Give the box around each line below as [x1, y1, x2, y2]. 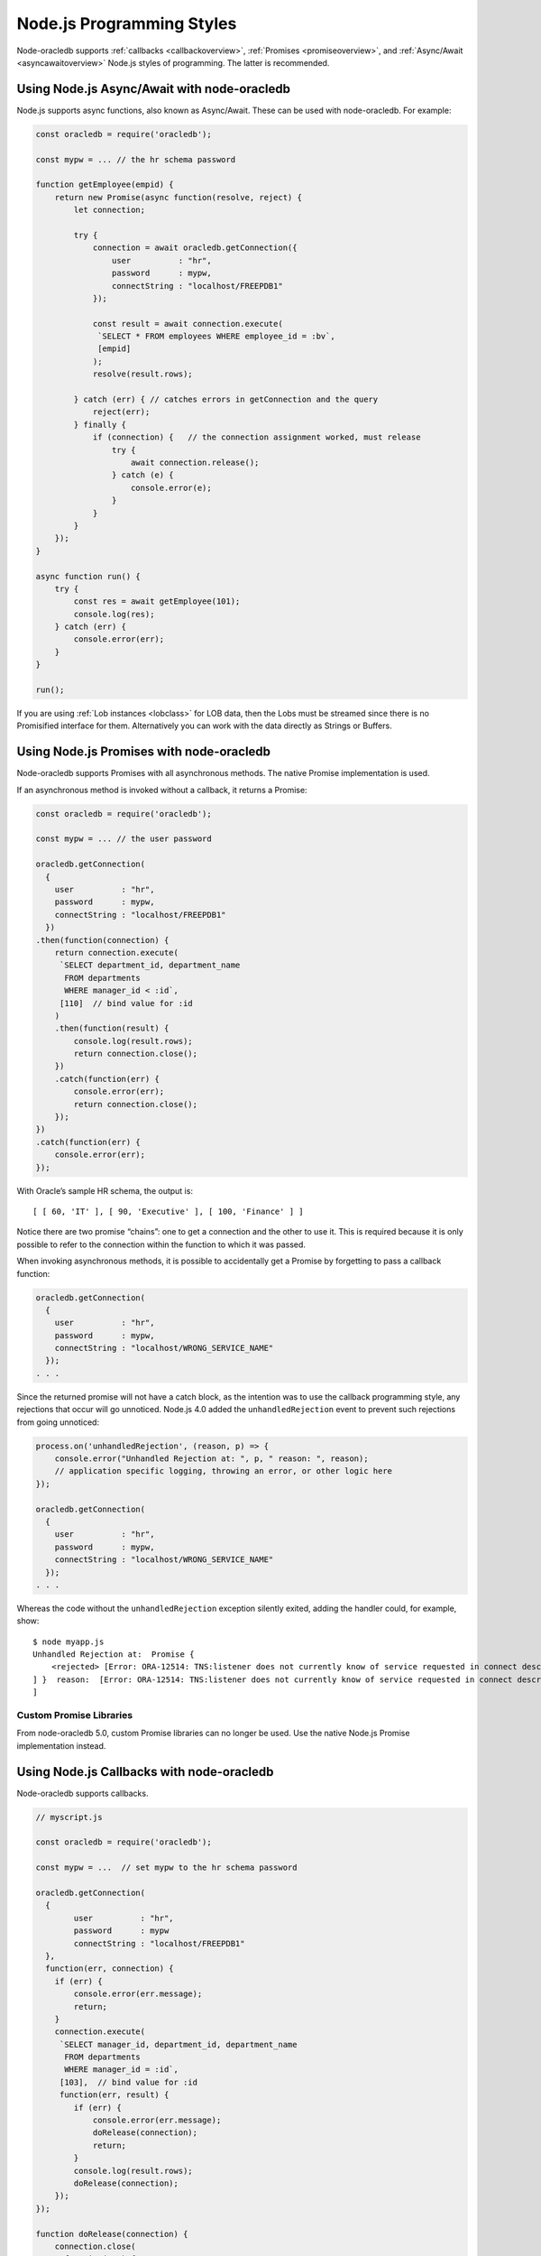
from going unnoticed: [16, 1417, 99, 1428]
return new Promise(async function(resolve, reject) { [54, 192, 302, 202]
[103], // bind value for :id [59, 2076, 198, 2087]
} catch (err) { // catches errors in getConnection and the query [73, 394, 379, 405]
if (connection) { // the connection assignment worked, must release [92, 432, 421, 442]
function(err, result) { [59, 2090, 170, 2100]
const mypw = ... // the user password [35, 834, 212, 844]
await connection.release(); [131, 457, 260, 467]
